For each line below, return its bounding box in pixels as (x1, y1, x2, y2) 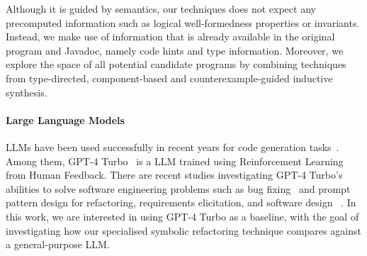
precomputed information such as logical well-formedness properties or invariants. (6, 15, 360, 30)
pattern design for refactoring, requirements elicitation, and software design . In (6, 195, 356, 210)
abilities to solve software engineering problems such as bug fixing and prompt (6, 181, 351, 196)
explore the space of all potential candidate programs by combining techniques (6, 57, 346, 72)
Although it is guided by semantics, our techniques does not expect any (6, 1, 316, 16)
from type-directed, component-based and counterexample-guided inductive (6, 70, 333, 85)
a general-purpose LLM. (6, 237, 110, 252)
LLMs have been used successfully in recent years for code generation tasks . (6, 139, 339, 154)
